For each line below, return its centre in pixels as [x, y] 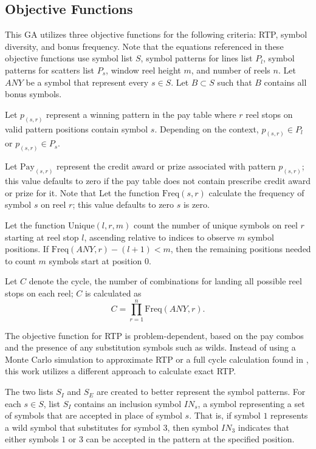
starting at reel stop [42, 237]
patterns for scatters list [50, 70]
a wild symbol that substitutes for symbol [83, 427]
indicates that [263, 427]
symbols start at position [95, 260]
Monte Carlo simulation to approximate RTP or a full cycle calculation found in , [157, 359]
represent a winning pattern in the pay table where [141, 114]
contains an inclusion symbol [128, 403]
